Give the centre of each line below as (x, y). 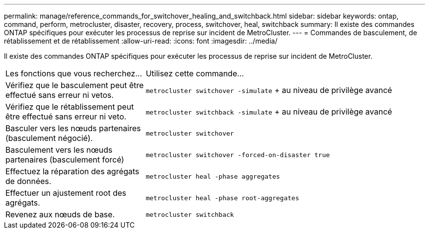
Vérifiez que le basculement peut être (75, 85)
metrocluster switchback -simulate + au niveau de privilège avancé (269, 112)
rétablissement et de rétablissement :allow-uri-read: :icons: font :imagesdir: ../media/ (141, 41)
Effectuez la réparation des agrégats (72, 171)
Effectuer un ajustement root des (66, 193)
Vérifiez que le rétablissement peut (70, 107)
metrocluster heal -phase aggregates (213, 176)
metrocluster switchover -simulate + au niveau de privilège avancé (269, 90)
